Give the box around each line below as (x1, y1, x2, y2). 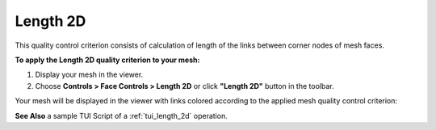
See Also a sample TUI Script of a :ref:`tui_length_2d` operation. (15, 111, 228, 120)
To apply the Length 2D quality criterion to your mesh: (15, 55, 200, 65)
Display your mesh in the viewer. (35, 69, 144, 80)
